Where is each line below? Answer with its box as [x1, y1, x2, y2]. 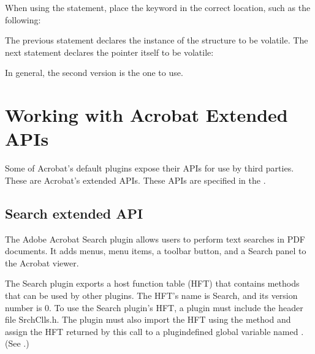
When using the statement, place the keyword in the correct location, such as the [5, 1, 311, 13]
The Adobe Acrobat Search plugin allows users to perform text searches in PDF [5, 232, 306, 245]
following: [5, 13, 41, 26]
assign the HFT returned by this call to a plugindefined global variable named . [5, 325, 304, 337]
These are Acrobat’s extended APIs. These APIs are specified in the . [5, 173, 266, 186]
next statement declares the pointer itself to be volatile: [5, 45, 214, 58]
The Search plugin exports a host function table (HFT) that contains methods [5, 277, 300, 290]
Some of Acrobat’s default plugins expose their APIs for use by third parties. [5, 162, 294, 175]
